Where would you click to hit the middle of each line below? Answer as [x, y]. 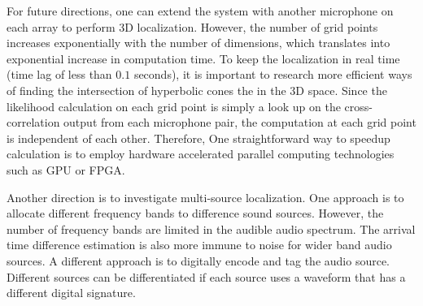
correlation [33, 122]
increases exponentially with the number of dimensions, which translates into [198, 43]
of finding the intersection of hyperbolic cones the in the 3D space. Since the [197, 90]
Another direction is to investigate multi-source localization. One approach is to [205, 197]
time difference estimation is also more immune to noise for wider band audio [199, 245]
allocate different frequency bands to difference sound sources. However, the [195, 213]
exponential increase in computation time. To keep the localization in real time [203, 58]
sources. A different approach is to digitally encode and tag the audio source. [198, 260]
